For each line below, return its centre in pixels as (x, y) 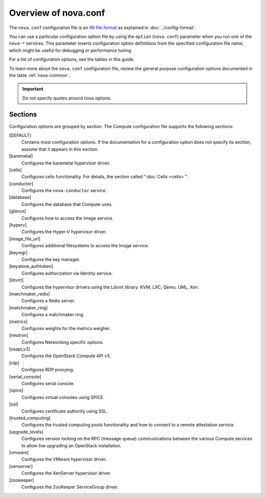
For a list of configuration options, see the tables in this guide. (72, 60)
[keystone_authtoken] (31, 266)
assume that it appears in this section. (60, 149)
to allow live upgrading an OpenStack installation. (71, 445)
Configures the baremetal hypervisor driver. (66, 163)
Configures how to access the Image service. (67, 218)
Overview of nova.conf (57, 13)
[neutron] (19, 335)
